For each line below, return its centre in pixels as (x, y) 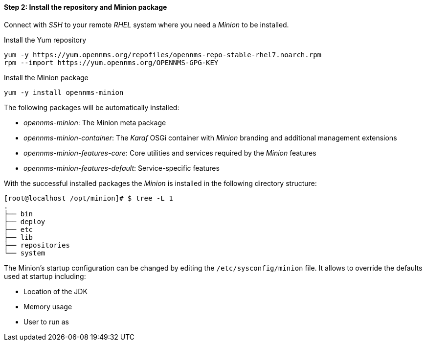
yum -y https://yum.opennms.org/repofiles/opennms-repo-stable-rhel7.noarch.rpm (163, 55)
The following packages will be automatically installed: (92, 107)
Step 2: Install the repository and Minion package (86, 7)
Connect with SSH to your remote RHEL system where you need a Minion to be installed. (146, 24)
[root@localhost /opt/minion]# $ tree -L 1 (89, 198)
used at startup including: (45, 276)
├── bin (19, 214)
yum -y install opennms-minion (64, 92)
